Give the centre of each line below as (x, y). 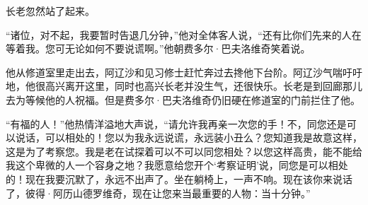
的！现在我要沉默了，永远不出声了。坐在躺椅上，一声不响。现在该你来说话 (179, 178)
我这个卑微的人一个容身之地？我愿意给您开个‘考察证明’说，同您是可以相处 (177, 165)
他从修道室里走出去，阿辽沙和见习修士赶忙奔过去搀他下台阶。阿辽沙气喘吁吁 (184, 72)
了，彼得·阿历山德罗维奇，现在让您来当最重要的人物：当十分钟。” (158, 193)
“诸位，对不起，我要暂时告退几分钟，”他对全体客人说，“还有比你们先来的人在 (184, 34)
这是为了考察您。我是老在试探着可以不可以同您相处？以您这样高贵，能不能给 (184, 151)
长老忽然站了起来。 (50, 11)
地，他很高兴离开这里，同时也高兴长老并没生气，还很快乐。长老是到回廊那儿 (184, 86)
